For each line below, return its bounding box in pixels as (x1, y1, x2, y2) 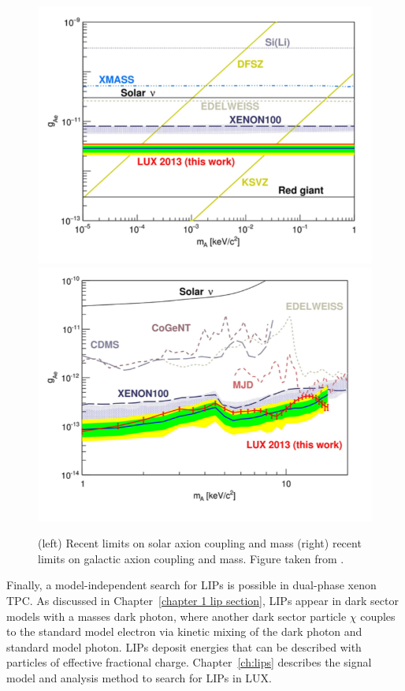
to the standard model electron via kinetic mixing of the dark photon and (6, 623, 362, 640)
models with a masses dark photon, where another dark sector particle (6, 607, 347, 624)
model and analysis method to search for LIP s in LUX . (6, 670, 273, 686)
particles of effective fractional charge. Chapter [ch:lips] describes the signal (6, 654, 372, 670)
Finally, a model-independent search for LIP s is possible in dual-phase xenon (6, 577, 377, 593)
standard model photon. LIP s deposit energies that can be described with (6, 638, 362, 655)
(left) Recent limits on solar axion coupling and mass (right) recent (38, 535, 362, 551)
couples (360, 607, 396, 624)
